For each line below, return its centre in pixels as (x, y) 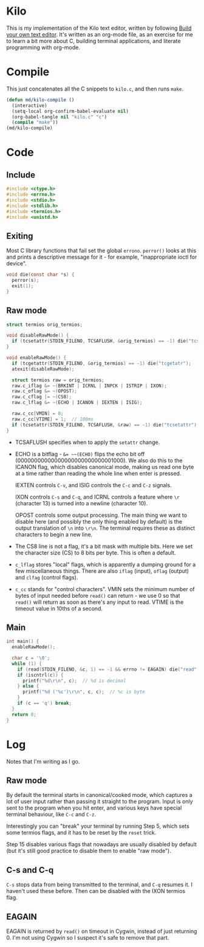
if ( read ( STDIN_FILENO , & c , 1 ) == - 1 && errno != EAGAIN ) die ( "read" (107, 669)
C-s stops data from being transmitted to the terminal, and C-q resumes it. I (100, 884)
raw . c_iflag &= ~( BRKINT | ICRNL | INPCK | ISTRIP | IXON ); (89, 386)
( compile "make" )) (35, 123)
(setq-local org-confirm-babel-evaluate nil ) (70, 111)
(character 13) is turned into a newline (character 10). (81, 503)
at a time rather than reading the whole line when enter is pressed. (98, 473)
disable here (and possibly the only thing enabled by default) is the (99, 521)
